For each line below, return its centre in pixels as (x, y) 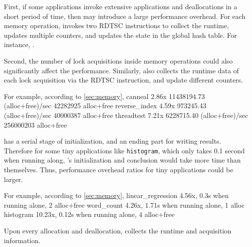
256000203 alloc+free (36, 124)
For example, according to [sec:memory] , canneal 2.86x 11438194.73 (104, 96)
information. (22, 240)
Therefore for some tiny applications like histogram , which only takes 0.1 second (124, 150)
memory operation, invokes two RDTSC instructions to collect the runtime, (117, 25)
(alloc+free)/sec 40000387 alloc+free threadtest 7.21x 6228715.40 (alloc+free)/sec (126, 115)
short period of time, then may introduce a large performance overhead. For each (125, 16)
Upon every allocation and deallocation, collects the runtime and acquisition (118, 230)
